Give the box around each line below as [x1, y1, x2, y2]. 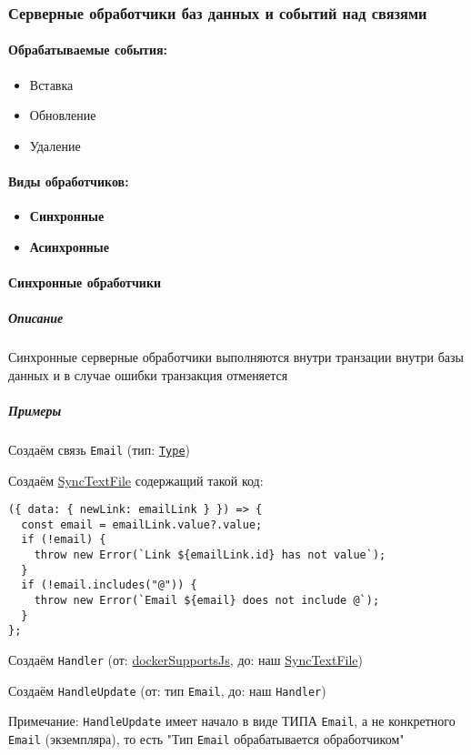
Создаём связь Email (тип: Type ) [8, 439, 190, 458]
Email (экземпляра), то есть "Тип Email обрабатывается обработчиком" [8, 730, 405, 749]
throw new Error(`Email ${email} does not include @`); [34, 594, 380, 608]
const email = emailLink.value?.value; [21, 518, 263, 531]
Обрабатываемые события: [8, 40, 168, 59]
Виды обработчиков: [8, 172, 129, 191]
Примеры [8, 400, 62, 419]
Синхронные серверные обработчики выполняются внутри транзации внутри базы [8, 347, 464, 367]
